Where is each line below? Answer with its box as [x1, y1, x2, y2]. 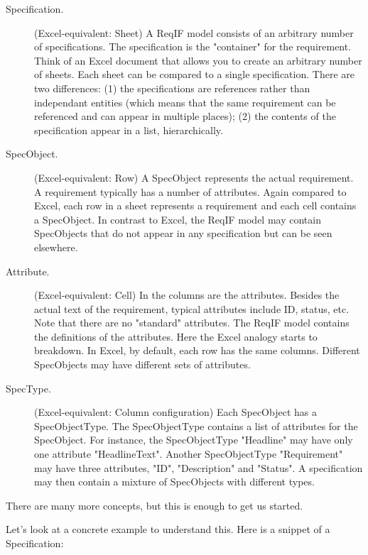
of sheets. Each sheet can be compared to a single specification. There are [34, 67, 355, 82]
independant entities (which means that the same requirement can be [34, 94, 336, 109]
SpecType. [6, 380, 51, 395]
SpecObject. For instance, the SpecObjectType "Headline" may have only [34, 432, 353, 447]
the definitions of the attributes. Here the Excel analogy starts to [34, 329, 318, 344]
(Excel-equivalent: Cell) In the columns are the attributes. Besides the [34, 287, 340, 302]
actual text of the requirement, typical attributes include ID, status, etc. [34, 301, 350, 316]
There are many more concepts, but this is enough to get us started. [6, 498, 303, 512]
